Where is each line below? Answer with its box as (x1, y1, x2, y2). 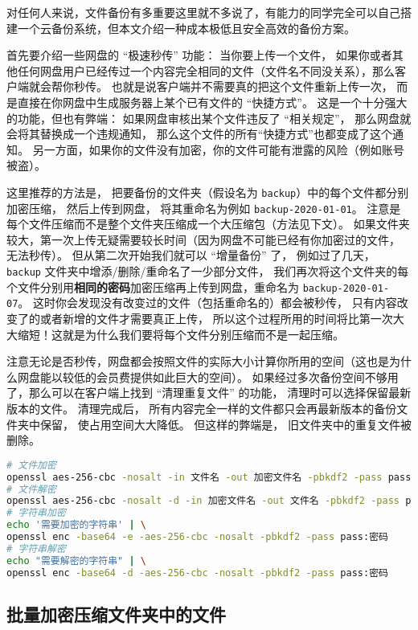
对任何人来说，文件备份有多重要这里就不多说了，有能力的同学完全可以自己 (6, 4, 400, 20)
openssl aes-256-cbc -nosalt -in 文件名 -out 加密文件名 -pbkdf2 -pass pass (6, 471, 412, 483)
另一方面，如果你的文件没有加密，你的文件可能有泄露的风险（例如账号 (32, 141, 404, 157)
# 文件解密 (6, 483, 56, 495)
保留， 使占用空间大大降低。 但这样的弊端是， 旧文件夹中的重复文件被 (39, 415, 412, 432)
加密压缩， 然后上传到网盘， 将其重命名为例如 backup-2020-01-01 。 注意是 (6, 199, 401, 216)
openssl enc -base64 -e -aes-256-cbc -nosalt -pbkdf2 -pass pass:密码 (6, 531, 388, 542)
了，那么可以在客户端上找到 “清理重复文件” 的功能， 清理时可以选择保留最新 (6, 384, 412, 401)
